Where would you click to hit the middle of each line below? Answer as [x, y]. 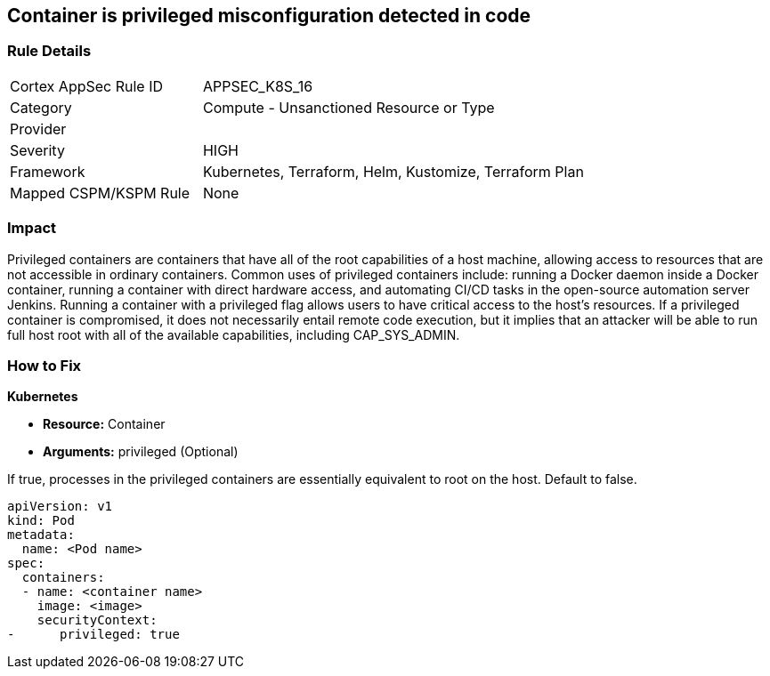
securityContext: [97, 620]
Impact [32, 228]
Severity [37, 150]
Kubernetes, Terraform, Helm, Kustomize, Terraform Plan [393, 171]
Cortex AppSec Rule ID [87, 86]
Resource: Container [104, 424]
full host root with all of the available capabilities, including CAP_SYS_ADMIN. [234, 334]
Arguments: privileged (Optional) [141, 452]
